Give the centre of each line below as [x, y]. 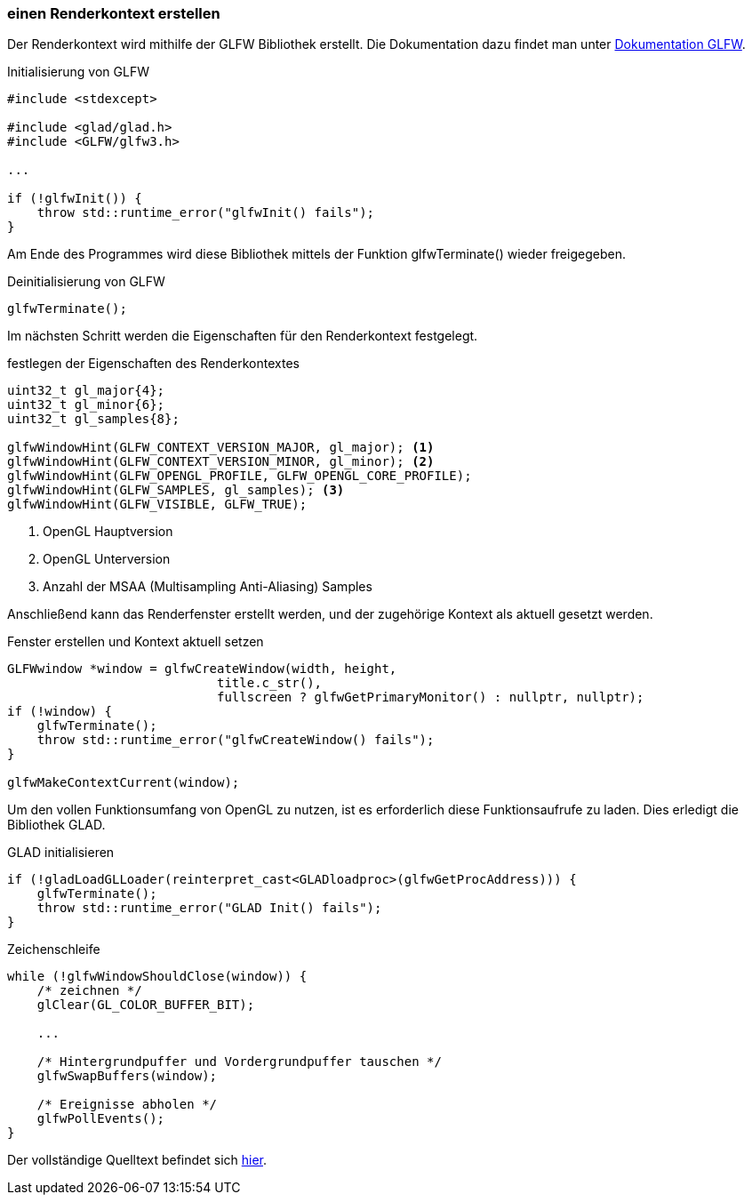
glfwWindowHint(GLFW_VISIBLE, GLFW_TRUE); [157, 505]
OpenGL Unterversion [107, 559]
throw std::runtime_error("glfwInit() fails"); [206, 213]
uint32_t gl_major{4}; [86, 391]
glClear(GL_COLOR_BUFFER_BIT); [146, 1005]
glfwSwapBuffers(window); [127, 1076]
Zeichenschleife [54, 950]
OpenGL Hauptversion [108, 532]
